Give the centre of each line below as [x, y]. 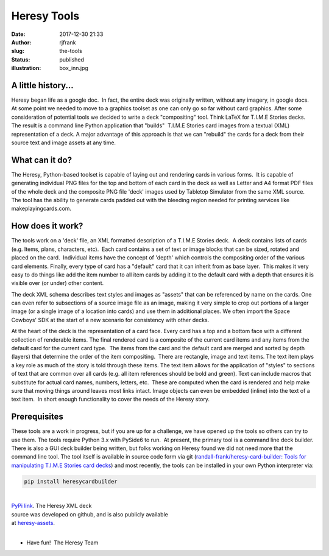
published [72, 59]
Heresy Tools [45, 16]
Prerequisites [37, 417]
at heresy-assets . [33, 523]
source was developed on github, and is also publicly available [90, 514]
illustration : [26, 68]
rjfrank [68, 42]
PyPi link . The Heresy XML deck [51, 506]
